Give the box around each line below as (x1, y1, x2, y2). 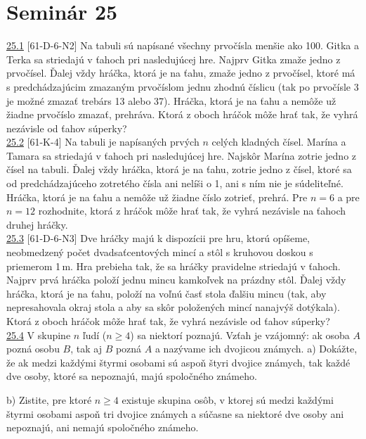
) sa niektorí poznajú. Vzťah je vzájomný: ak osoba (130, 327, 350, 342)
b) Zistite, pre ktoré (6, 392, 92, 407)
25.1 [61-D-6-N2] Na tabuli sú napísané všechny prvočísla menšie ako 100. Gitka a (6, 38, 359, 53)
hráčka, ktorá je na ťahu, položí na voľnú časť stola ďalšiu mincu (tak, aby (6, 286, 327, 300)
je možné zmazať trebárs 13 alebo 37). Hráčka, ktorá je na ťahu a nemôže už (6, 93, 336, 108)
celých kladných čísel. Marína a (211, 134, 346, 149)
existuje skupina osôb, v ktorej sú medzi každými (122, 392, 334, 407)
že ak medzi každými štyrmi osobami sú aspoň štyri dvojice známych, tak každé (6, 355, 351, 369)
